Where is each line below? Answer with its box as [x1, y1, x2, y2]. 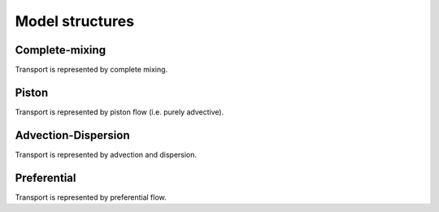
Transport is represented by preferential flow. [15, 192, 167, 202]
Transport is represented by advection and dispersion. [15, 149, 198, 159]
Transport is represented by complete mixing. [15, 65, 168, 75]
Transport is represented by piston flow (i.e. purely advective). [15, 106, 224, 117]
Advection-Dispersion [15, 128, 130, 142]
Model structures [15, 12, 134, 30]
